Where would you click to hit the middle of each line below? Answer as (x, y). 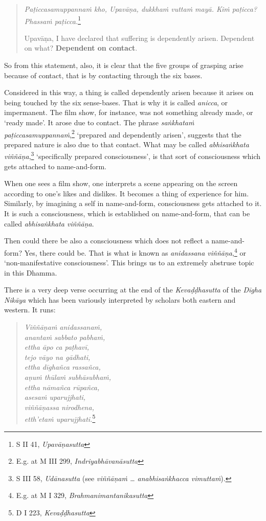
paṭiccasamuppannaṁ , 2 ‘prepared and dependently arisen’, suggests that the (123, 133)
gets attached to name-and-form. (55, 166)
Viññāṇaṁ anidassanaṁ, (63, 327)
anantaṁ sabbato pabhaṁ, (65, 337)
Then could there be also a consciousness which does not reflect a (107, 241)
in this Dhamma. (31, 272)
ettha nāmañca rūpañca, (62, 387)
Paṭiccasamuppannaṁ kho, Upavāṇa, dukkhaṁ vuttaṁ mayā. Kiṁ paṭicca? (141, 9)
